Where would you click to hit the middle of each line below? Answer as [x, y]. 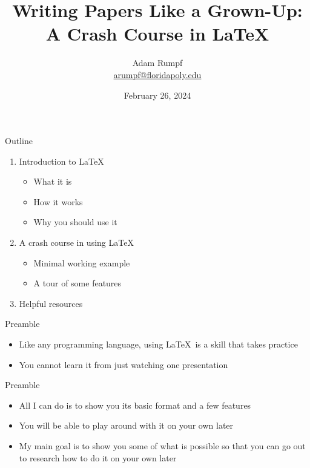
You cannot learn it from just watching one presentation [124, 364]
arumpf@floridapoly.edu [157, 74]
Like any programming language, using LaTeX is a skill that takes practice [158, 344]
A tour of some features [77, 283]
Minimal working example [82, 262]
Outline [19, 141]
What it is [53, 181]
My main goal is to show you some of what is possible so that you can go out [162, 446]
